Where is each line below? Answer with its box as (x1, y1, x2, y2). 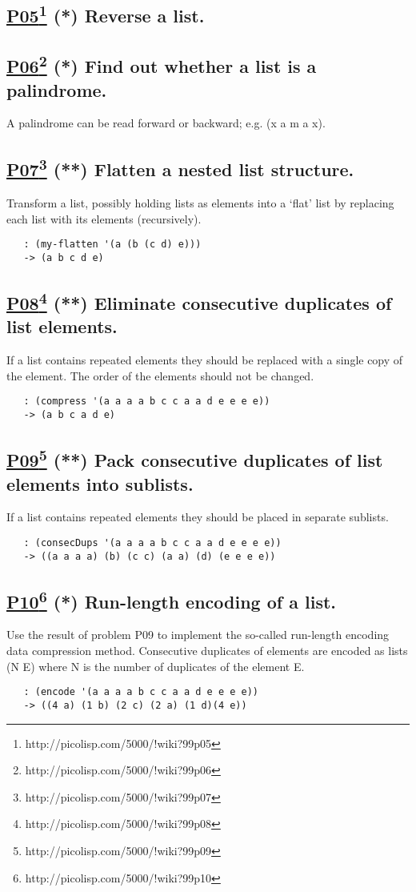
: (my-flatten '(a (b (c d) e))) (23, 239, 202, 251)
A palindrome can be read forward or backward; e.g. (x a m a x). (6, 115, 326, 131)
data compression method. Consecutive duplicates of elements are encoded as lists (6, 642, 408, 659)
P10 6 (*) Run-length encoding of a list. (6, 585, 337, 613)
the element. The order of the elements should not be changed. (6, 367, 314, 384)
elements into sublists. (6, 471, 194, 496)
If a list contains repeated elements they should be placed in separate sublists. (6, 508, 389, 525)
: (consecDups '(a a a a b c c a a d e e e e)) (23, 536, 282, 548)
